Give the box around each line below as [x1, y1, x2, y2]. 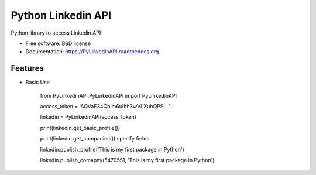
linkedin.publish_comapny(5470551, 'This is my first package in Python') [40, 156, 215, 163]
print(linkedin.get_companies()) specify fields [40, 135, 150, 142]
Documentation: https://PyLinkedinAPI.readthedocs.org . [25, 48, 161, 55]
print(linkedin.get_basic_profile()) [40, 124, 121, 131]
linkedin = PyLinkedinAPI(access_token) [40, 114, 137, 121]
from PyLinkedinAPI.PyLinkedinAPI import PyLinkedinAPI [40, 92, 177, 99]
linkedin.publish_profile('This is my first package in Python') [40, 146, 184, 153]
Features [11, 63, 44, 73]
